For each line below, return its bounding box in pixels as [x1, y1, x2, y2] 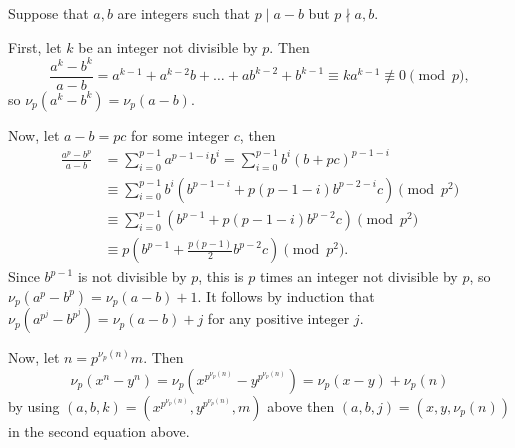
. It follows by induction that [197, 285, 375, 306]
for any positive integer [207, 308, 350, 329]
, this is [198, 266, 244, 287]
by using [8, 395, 60, 416]
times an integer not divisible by [259, 266, 458, 287]
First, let [8, 36, 62, 57]
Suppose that [8, 3, 89, 23]
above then [267, 395, 335, 416]
